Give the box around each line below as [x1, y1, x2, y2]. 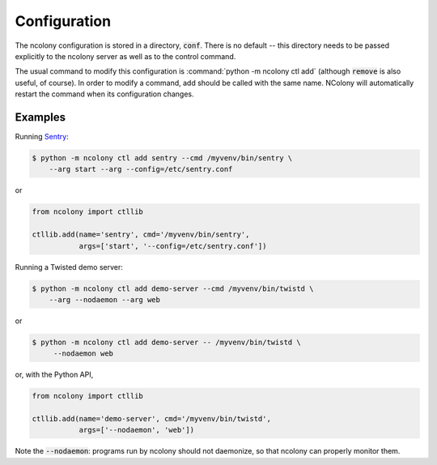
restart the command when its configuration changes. [15, 89, 194, 99]
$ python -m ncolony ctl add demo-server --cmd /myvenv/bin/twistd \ [32, 284, 314, 293]
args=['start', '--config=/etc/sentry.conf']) [78, 241, 267, 250]
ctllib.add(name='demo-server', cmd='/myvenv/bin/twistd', [32, 414, 271, 423]
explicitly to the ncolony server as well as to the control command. [15, 51, 236, 61]
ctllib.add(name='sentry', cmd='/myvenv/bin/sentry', [32, 230, 250, 239]
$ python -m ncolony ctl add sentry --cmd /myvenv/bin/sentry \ [32, 154, 293, 162]
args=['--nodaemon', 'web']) [78, 425, 194, 435]
